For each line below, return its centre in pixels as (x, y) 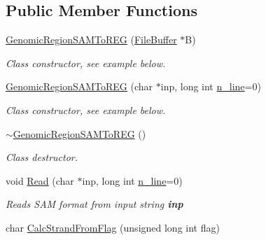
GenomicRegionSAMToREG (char (79, 86)
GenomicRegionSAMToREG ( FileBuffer (91, 40)
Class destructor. (42, 157)
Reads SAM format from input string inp (94, 204)
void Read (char (40, 180)
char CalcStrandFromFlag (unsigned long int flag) (113, 227)
